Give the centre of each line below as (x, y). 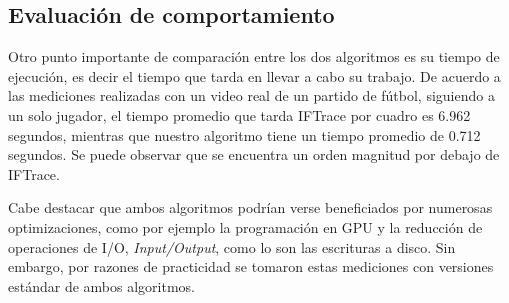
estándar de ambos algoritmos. (101, 285)
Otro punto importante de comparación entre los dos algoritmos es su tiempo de (254, 56)
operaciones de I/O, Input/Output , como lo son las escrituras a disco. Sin (232, 246)
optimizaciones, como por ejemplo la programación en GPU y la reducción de (245, 226)
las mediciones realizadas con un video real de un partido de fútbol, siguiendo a (251, 95)
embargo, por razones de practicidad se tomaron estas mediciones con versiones (251, 266)
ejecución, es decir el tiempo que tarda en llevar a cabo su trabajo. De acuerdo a (254, 75)
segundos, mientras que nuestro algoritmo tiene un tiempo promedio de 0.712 (244, 134)
